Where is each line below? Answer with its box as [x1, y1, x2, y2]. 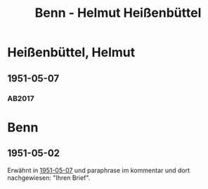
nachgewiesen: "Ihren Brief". [7, 174, 91, 182]
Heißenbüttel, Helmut [7, 44, 136, 60]
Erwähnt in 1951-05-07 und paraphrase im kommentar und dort [7, 166, 190, 174]
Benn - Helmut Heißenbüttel [34, 5, 202, 21]
